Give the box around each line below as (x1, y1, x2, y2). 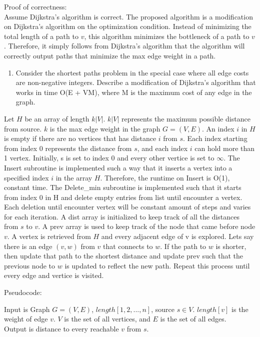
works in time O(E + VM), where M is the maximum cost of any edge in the (15, 86, 252, 97)
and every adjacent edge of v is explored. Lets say (101, 231, 254, 241)
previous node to (4, 260, 55, 270)
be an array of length (24, 113, 89, 123)
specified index (4, 172, 49, 182)
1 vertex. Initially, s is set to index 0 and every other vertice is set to (4, 152, 214, 163)
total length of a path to (4, 30, 78, 41)
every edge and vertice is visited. (4, 270, 104, 280)
